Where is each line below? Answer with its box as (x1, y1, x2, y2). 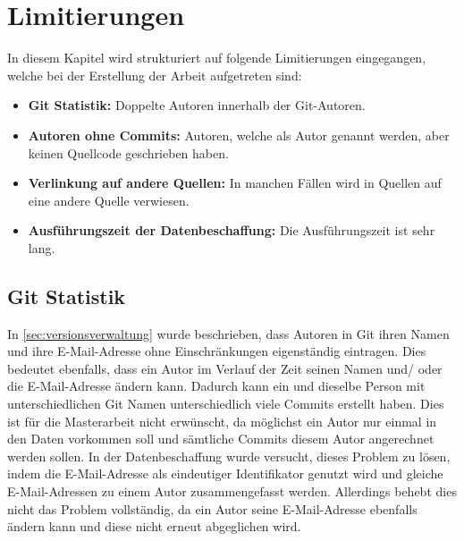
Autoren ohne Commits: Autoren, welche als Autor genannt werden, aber (28, 125, 450, 144)
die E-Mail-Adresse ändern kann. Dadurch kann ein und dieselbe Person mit (7, 376, 426, 395)
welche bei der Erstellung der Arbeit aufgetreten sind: (7, 65, 302, 84)
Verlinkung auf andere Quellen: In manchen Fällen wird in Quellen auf (28, 173, 442, 192)
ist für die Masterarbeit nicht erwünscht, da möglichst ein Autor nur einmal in (7, 411, 437, 430)
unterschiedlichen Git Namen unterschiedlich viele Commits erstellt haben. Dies (7, 394, 444, 413)
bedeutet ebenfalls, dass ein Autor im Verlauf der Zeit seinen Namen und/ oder (7, 359, 443, 377)
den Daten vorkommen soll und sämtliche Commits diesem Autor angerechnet (7, 429, 434, 448)
